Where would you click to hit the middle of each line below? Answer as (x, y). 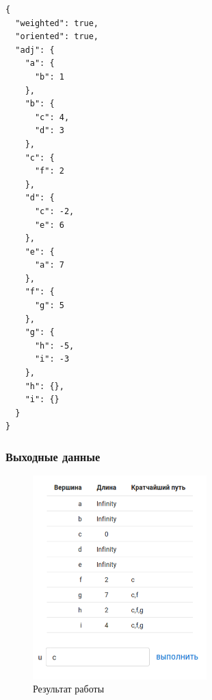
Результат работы (69, 689)
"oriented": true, (57, 37)
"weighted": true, (57, 23)
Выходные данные (53, 456)
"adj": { (35, 50)
